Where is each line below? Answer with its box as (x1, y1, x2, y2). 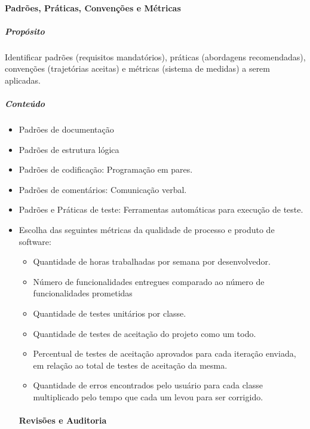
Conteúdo (5, 97, 45, 110)
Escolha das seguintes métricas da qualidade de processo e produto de (19, 223, 275, 236)
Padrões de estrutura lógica (19, 143, 119, 155)
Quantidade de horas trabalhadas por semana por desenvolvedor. (33, 255, 271, 268)
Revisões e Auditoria (19, 414, 107, 427)
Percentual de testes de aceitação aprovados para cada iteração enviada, (33, 347, 296, 360)
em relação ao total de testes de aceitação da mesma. (33, 358, 228, 371)
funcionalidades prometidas (33, 287, 133, 299)
